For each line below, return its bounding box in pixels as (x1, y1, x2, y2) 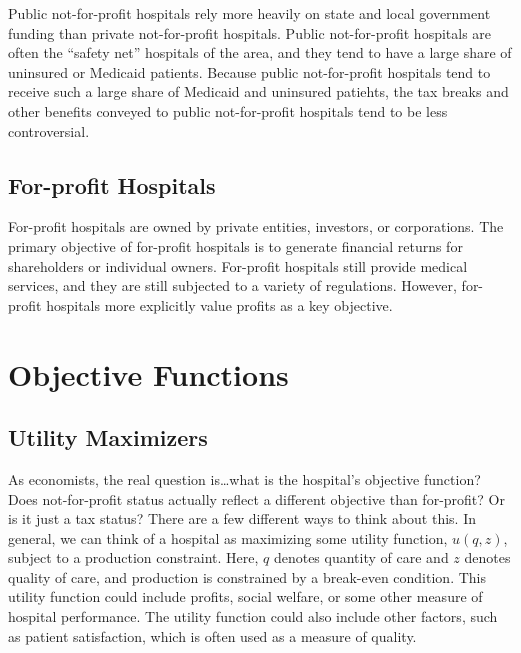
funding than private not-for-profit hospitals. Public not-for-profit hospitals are (8, 22, 492, 43)
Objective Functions (8, 353, 289, 394)
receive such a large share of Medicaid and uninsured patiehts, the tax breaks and (8, 81, 509, 102)
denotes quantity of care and (273, 547, 449, 568)
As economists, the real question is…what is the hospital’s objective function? (8, 468, 481, 489)
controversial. (8, 120, 90, 141)
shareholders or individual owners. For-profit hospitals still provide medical (8, 255, 468, 276)
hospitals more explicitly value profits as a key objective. (46, 294, 393, 315)
